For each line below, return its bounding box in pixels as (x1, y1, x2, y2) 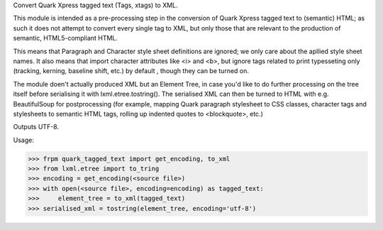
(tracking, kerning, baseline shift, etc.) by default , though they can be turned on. (13, 67, 250, 75)
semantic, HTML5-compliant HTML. (13, 34, 118, 43)
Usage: (13, 136, 35, 144)
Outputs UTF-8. (13, 123, 60, 131)
